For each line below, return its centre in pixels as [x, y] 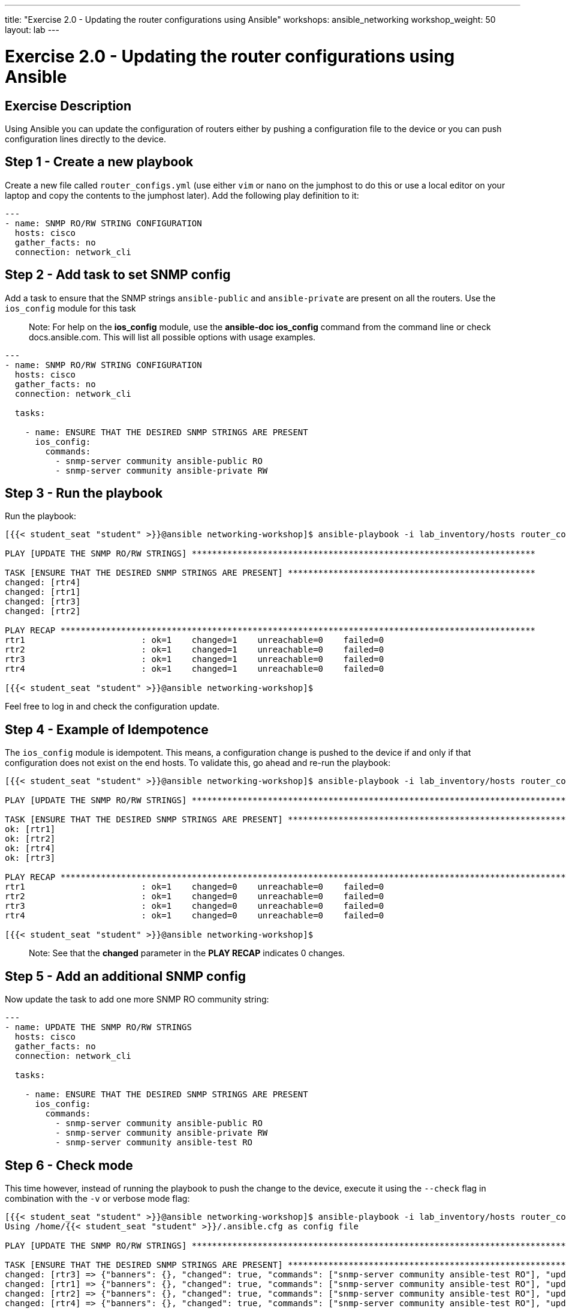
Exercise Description [68, 106]
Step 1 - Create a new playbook [99, 162]
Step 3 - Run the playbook [84, 493]
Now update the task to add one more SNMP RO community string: [137, 999]
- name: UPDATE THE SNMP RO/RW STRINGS [98, 1027]
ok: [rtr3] [30, 858]
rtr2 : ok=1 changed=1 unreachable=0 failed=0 [195, 650]
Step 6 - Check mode [69, 1165]
